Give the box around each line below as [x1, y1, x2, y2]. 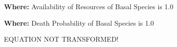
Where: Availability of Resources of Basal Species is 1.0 [4, 1, 174, 11]
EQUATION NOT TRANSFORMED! [4, 34, 119, 44]
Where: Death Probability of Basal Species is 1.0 [4, 17, 154, 28]
